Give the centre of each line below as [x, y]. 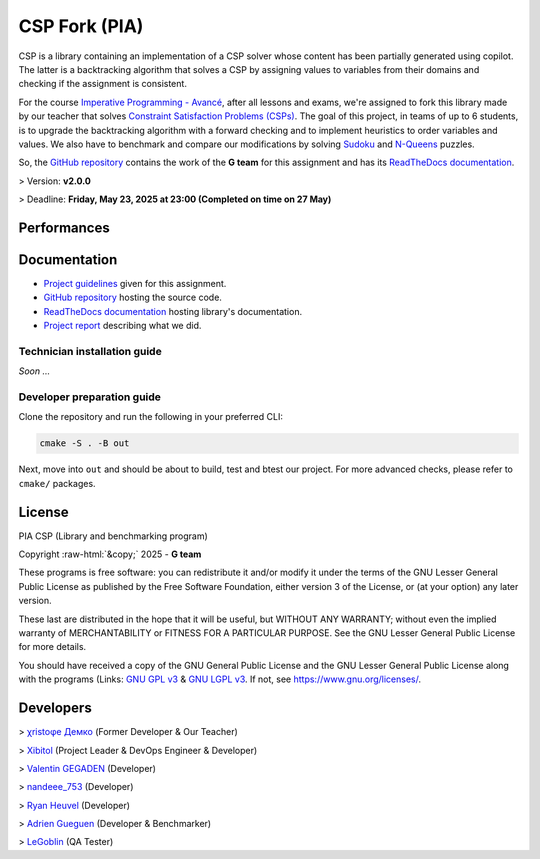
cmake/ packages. [57, 483]
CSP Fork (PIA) [81, 26]
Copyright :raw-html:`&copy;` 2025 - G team [110, 554]
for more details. [52, 647]
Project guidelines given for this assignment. [135, 283]
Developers [55, 708]
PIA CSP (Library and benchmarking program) [113, 536]
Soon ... [34, 371]
